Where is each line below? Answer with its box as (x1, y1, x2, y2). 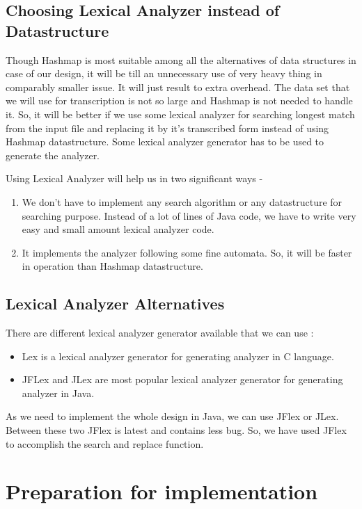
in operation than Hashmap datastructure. (22, 259, 203, 273)
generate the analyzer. (6, 147, 100, 162)
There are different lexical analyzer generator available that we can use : (6, 325, 314, 340)
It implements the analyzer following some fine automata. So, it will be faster (22, 245, 352, 259)
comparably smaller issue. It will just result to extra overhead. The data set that (6, 79, 350, 94)
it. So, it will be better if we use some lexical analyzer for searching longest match (6, 106, 355, 121)
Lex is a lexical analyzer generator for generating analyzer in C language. (22, 348, 334, 363)
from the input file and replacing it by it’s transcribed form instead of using (6, 120, 329, 135)
